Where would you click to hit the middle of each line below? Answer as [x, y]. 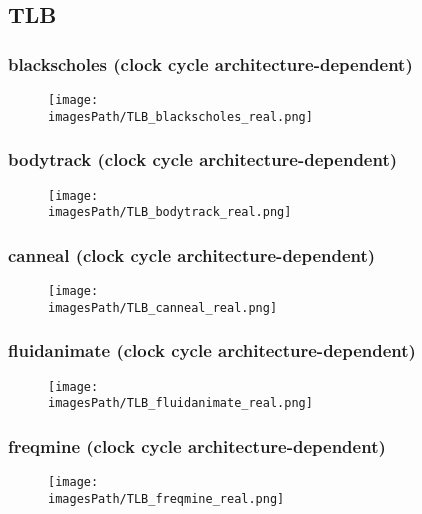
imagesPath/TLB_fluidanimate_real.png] [180, 403]
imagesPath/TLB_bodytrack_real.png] [170, 212]
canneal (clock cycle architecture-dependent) [192, 254]
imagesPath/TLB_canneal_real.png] [163, 307]
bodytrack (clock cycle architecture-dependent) [203, 159]
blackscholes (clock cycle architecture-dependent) [210, 63]
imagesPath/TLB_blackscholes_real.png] [180, 116]
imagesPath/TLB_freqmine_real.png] [166, 498]
